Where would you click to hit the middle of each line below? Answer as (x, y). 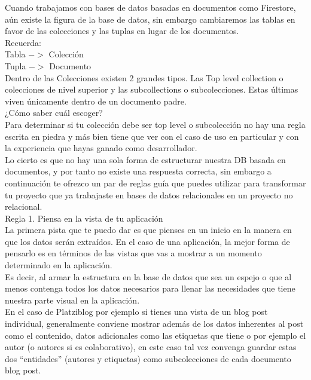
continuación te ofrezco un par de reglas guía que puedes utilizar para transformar (155, 183)
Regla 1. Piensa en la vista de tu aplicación (84, 218)
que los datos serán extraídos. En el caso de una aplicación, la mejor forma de (147, 241)
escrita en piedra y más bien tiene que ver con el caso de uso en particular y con (152, 136)
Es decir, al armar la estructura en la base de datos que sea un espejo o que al (148, 276)
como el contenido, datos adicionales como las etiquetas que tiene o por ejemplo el (155, 335)
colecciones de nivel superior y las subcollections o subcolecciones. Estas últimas (152, 89)
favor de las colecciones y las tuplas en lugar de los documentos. (122, 31)
